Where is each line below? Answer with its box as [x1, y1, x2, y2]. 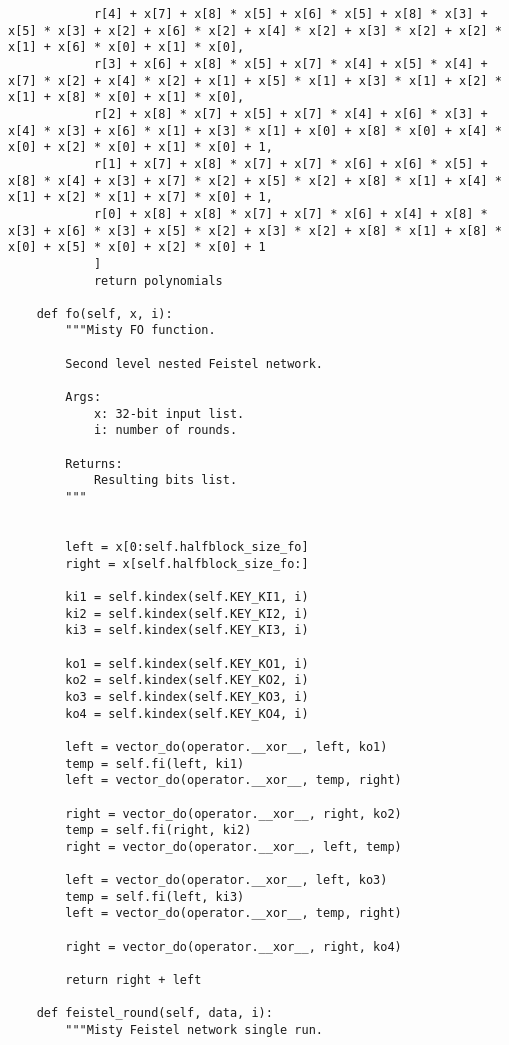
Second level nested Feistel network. [65, 356, 323, 371]
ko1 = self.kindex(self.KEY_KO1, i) [65, 656, 309, 671]
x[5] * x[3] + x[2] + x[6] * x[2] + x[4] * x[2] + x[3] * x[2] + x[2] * [8, 23, 502, 38]
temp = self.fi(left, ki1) [65, 756, 245, 771]
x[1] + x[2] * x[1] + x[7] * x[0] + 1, [8, 190, 273, 205]
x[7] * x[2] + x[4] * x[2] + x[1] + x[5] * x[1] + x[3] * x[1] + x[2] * [8, 73, 502, 88]
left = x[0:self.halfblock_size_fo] [65, 540, 309, 554]
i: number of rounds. [93, 423, 238, 438]
